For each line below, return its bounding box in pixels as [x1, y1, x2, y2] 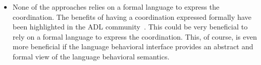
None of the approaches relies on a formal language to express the [12, 2, 219, 12]
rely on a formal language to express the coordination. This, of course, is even [12, 31, 257, 42]
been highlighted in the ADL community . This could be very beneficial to [12, 21, 248, 32]
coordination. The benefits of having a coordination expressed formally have [12, 11, 252, 22]
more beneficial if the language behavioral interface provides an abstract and [12, 41, 253, 52]
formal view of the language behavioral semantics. [12, 51, 170, 61]
